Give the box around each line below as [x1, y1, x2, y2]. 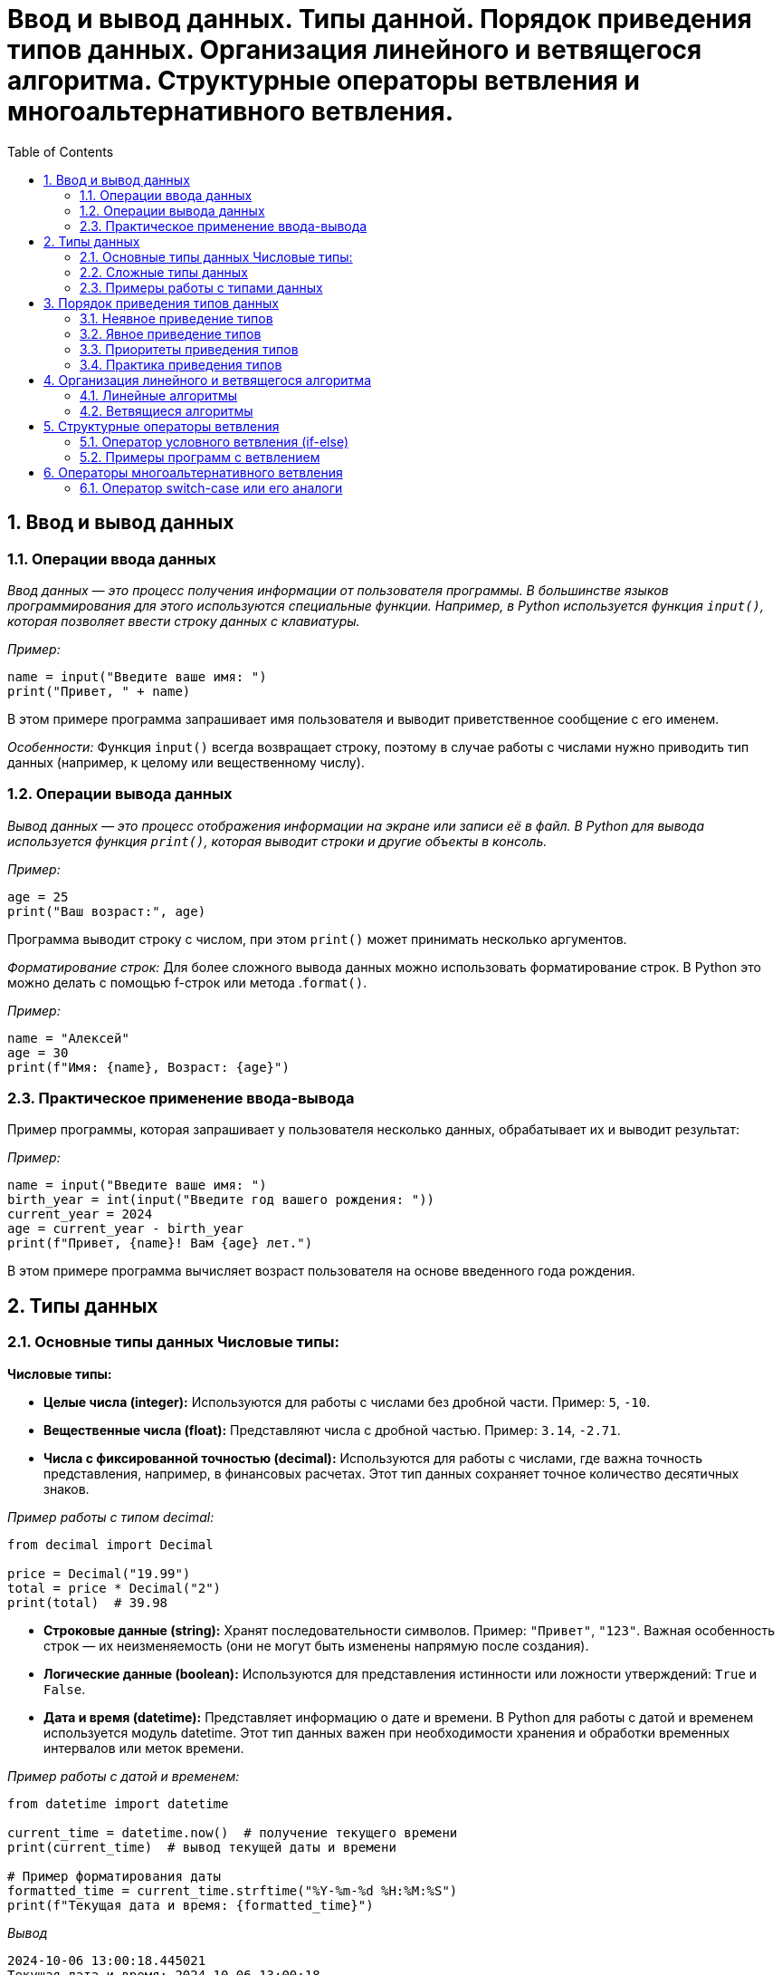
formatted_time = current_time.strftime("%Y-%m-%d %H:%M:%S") [7, 1883, 458, 1898]
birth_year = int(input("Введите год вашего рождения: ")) [7, 1192, 435, 1208]
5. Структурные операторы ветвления [43, 418, 280, 434]
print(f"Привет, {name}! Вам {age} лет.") [7, 1236, 313, 1251]
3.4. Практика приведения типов [80, 356, 282, 372]
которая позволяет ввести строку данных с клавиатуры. [7, 612, 360, 629]
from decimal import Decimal [7, 1537, 214, 1552]
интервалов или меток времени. [43, 1739, 244, 1756]
